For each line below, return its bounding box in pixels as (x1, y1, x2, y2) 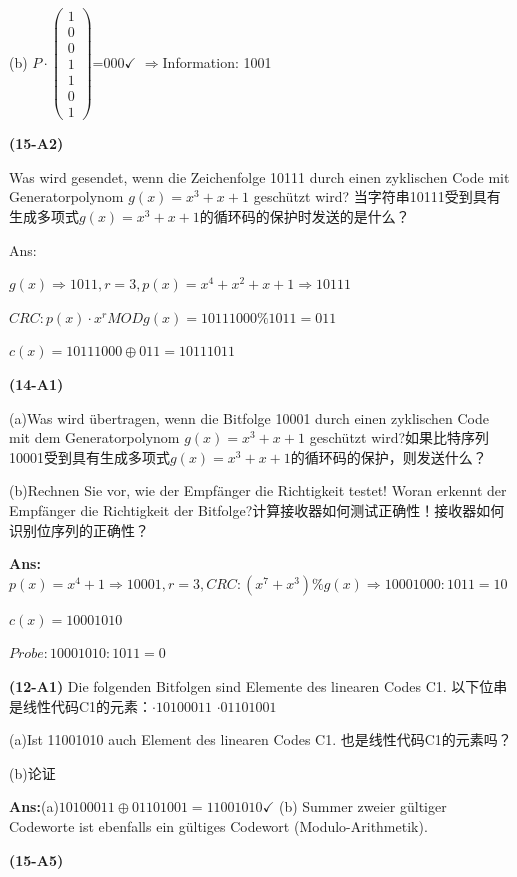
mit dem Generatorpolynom (9, 427, 180, 448)
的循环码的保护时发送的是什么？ (199, 206, 410, 227)
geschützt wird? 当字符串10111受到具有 (253, 186, 501, 207)
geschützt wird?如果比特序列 (309, 427, 490, 448)
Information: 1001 (162, 51, 272, 72)
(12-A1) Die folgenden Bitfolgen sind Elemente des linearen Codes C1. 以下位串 (9, 675, 508, 696)
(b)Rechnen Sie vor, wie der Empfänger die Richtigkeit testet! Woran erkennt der (9, 480, 507, 501)
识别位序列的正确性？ (9, 519, 149, 540)
